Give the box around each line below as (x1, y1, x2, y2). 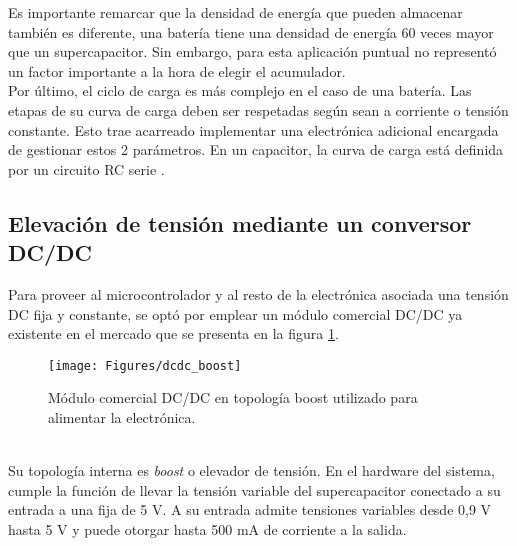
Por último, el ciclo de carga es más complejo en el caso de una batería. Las (8, 80, 472, 101)
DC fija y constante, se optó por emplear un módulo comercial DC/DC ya (8, 303, 463, 324)
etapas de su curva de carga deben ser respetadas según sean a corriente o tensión (8, 99, 509, 120)
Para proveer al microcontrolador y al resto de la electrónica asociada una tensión (8, 283, 509, 304)
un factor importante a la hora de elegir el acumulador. (8, 60, 346, 81)
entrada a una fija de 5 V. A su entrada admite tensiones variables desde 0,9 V (8, 499, 492, 520)
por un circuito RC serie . (8, 158, 165, 179)
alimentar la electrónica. (48, 406, 196, 427)
